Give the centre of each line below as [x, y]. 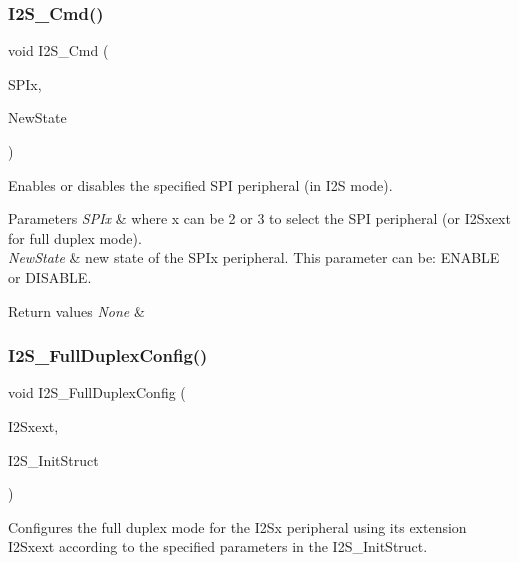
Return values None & [76, 310]
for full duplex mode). [75, 237]
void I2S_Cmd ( [58, 50]
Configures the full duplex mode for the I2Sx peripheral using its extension [237, 526]
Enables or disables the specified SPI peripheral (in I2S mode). [200, 184]
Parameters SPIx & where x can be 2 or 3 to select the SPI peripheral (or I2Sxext [259, 218]
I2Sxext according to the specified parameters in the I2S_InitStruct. [218, 546]
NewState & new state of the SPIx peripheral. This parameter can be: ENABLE [254, 257]
